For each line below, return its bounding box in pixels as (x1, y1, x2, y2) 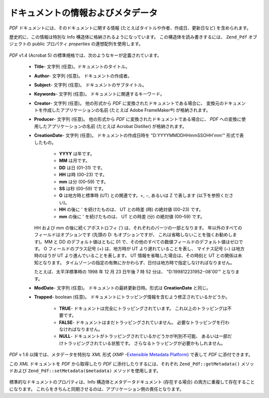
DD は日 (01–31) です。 (59, 164, 105, 170)
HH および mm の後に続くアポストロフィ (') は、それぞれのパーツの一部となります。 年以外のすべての (34, 225, 243, 231)
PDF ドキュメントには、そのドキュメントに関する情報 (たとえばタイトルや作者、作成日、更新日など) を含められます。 (9, 25, 251, 31)
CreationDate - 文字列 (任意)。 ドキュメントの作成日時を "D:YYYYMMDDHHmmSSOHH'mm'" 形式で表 (34, 133, 244, 138)
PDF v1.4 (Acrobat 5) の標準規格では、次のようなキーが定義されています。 (9, 52, 162, 58)
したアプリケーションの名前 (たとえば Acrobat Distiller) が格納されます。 (38, 123, 187, 129)
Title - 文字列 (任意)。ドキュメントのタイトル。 (34, 64, 130, 70)
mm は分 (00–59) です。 (59, 178, 109, 184)
